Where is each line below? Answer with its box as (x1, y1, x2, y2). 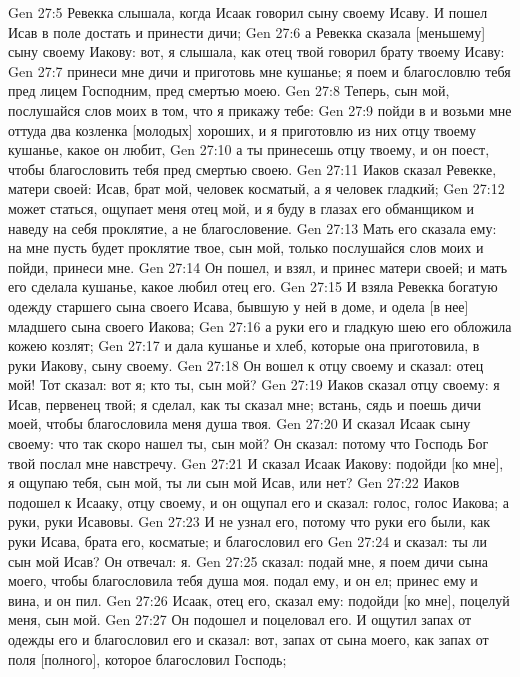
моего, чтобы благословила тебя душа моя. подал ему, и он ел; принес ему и (8, 570, 478, 591)
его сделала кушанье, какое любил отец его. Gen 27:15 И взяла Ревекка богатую (8, 276, 498, 297)
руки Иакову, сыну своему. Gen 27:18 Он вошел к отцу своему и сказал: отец (8, 354, 484, 375)
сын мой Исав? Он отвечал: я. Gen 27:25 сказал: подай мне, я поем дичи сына (8, 550, 488, 571)
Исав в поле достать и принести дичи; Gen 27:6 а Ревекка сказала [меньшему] (8, 21, 486, 42)
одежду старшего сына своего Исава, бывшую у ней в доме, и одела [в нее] (8, 295, 469, 316)
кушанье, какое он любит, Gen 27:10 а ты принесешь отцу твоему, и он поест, (8, 139, 490, 160)
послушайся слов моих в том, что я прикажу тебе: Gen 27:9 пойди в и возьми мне (8, 99, 512, 120)
